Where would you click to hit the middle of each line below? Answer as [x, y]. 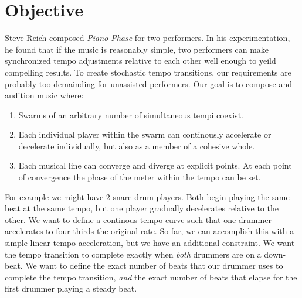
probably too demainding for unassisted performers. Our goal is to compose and [148, 83]
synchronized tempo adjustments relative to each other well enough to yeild [140, 61]
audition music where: [44, 95]
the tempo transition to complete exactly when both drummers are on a [133, 254]
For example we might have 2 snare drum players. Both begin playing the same [147, 196]
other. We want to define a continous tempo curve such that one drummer [138, 219]
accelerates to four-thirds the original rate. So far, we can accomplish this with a [150, 231]
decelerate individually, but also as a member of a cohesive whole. [137, 145]
